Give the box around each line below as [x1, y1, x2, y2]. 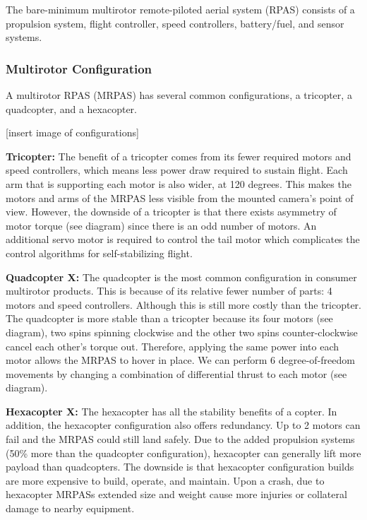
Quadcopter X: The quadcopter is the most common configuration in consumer [6, 269, 357, 284]
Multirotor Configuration [6, 59, 152, 77]
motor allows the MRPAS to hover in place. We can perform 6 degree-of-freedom [6, 353, 355, 367]
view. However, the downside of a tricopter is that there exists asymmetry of [6, 204, 337, 219]
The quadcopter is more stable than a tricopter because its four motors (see [6, 311, 333, 326]
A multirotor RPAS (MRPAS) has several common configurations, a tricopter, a [6, 88, 352, 102]
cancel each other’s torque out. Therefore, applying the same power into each [6, 338, 339, 353]
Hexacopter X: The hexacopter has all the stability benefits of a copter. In [6, 403, 337, 418]
